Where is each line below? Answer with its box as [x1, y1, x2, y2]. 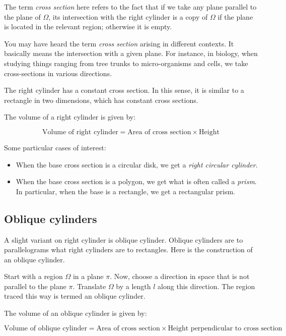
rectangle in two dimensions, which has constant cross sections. [4, 94, 198, 105]
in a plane [73, 271, 104, 282]
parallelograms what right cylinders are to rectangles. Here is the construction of [4, 244, 253, 255]
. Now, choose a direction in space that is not [110, 271, 250, 282]
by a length [116, 281, 151, 291]
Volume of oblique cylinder [4, 324, 87, 332]
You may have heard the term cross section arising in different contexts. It [4, 38, 234, 48]
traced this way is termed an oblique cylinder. [4, 291, 146, 301]
